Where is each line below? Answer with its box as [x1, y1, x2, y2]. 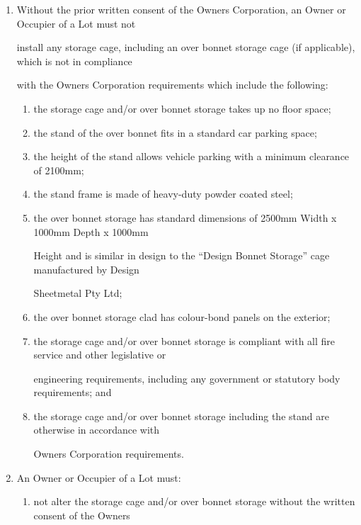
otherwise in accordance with [33, 422, 160, 437]
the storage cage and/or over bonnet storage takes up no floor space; [33, 101, 331, 115]
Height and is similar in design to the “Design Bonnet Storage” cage [33, 248, 330, 263]
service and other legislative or [33, 347, 166, 362]
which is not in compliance [16, 53, 132, 68]
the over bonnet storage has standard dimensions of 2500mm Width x [33, 210, 337, 225]
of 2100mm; [33, 162, 84, 177]
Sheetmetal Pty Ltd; [33, 286, 122, 300]
